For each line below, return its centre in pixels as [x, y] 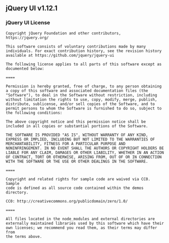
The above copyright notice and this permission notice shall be [76, 121]
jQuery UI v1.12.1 [32, 8]
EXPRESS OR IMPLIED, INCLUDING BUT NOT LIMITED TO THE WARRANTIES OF [80, 139]
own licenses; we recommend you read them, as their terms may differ [81, 228]
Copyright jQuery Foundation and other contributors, [64, 33]
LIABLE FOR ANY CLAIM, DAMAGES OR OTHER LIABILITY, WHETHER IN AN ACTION [85, 153]
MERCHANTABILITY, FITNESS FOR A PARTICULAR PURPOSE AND [66, 143]
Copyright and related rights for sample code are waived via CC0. [78, 179]
